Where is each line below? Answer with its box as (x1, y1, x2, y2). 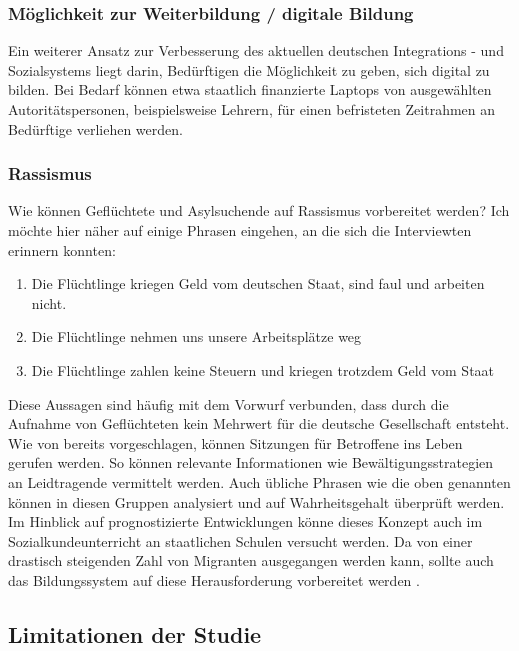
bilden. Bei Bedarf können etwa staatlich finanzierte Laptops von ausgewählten (8, 79, 492, 100)
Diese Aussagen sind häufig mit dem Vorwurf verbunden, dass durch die (8, 393, 449, 414)
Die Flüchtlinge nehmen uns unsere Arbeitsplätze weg (31, 326, 362, 347)
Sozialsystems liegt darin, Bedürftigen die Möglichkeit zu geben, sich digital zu (8, 59, 490, 80)
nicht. (31, 292, 67, 313)
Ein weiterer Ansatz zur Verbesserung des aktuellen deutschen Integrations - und (8, 40, 504, 61)
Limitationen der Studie (8, 618, 262, 649)
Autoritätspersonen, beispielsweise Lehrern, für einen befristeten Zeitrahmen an (8, 99, 496, 119)
